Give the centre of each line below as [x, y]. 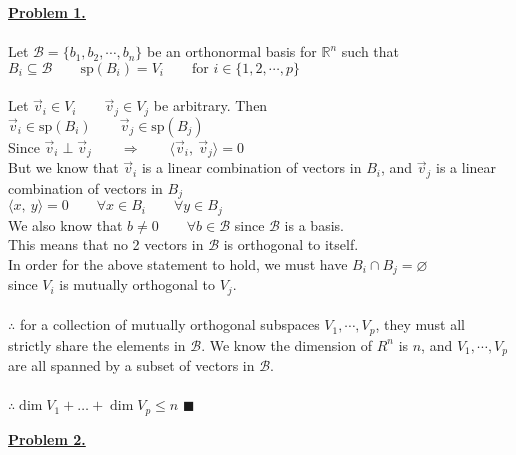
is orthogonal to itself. [291, 244]
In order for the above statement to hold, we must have [178, 263]
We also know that [65, 224]
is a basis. [314, 224]
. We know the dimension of [286, 344]
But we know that [63, 167]
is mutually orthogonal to [137, 284]
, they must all [420, 324]
